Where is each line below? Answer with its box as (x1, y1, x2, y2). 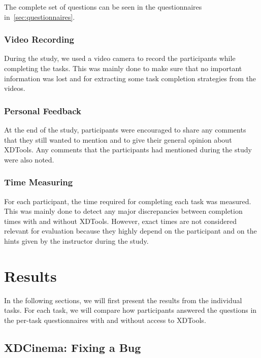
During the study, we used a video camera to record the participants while (4, 53, 236, 63)
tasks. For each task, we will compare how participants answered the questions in (4, 305, 257, 315)
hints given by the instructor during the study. (4, 235, 149, 246)
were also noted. (4, 154, 54, 165)
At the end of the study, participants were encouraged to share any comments (4, 124, 246, 135)
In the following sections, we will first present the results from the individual (4, 295, 242, 305)
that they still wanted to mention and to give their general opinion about (4, 134, 232, 145)
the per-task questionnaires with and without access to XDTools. (4, 314, 206, 325)
